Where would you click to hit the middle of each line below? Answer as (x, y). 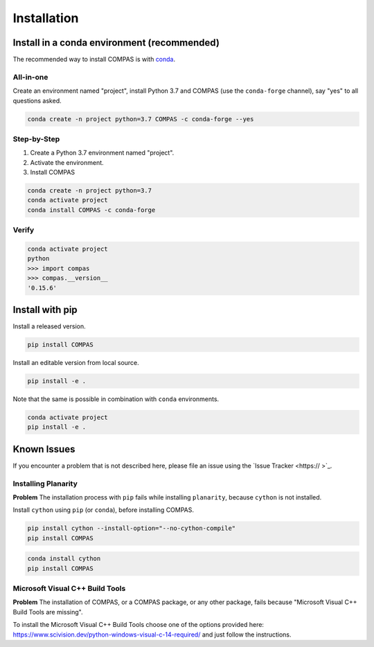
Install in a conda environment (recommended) (116, 43)
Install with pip (45, 309)
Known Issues (44, 449)
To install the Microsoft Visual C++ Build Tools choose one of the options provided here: (139, 625)
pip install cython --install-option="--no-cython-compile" (132, 529)
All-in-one (30, 77)
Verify (24, 230)
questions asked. (37, 100)
